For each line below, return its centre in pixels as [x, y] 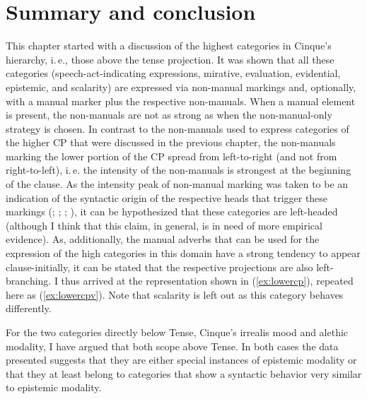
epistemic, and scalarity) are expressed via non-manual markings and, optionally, [181, 87]
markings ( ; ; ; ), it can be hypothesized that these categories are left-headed [172, 212]
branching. [29, 281]
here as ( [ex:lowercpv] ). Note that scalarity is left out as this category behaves [175, 294]
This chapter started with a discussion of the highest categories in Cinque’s [169, 46]
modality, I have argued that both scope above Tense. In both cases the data [172, 346]
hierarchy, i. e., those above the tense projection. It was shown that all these [170, 59]
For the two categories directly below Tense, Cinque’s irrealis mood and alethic [177, 332]
